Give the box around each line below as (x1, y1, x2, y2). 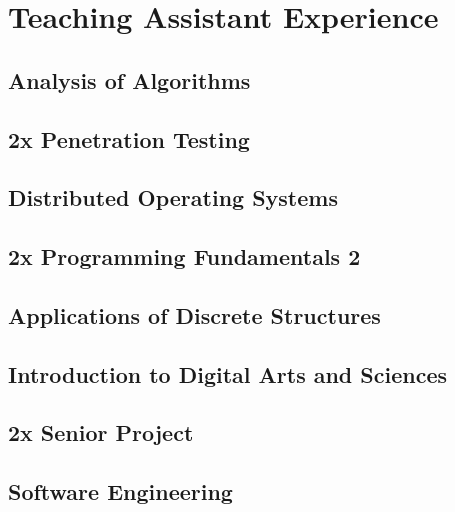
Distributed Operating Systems (8, 182, 338, 213)
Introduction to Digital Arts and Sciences (8, 358, 448, 389)
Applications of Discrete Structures (8, 299, 381, 330)
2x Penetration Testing (8, 123, 250, 154)
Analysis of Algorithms (8, 64, 251, 95)
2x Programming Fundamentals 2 (8, 241, 361, 272)
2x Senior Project (8, 417, 194, 448)
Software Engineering (8, 476, 233, 507)
